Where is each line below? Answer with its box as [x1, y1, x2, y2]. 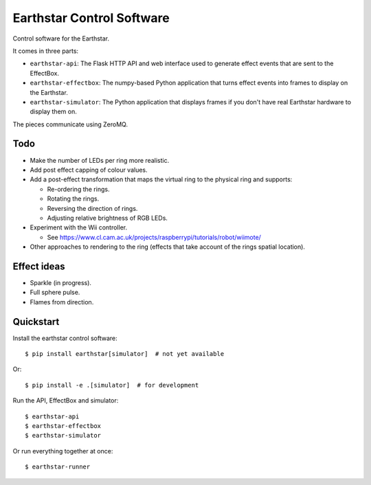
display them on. [30, 107, 77, 116]
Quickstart [12, 316, 60, 328]
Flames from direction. [30, 297, 94, 306]
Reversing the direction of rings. [47, 204, 138, 212]
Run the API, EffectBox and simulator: [12, 396, 119, 405]
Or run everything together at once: [12, 447, 113, 455]
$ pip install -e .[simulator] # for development [25, 381, 199, 389]
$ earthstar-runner [25, 463, 91, 471]
